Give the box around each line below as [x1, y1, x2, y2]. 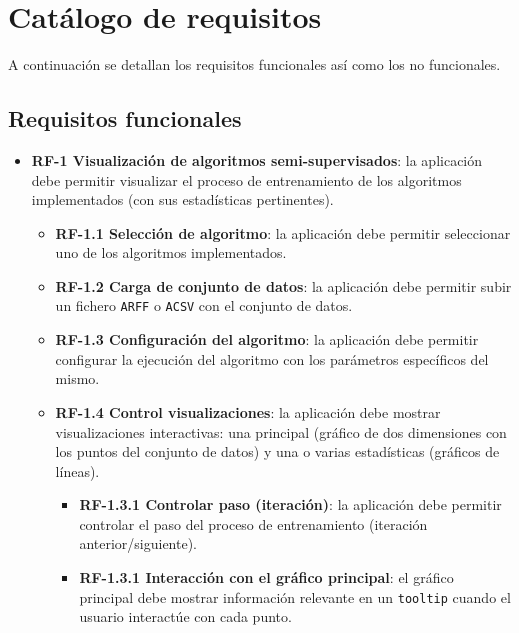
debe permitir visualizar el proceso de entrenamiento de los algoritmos [31, 169, 462, 190]
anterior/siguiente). [79, 533, 198, 554]
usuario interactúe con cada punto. [79, 606, 292, 627]
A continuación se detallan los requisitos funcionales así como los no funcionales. [8, 54, 501, 75]
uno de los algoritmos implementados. [55, 242, 287, 263]
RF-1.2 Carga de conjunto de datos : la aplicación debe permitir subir [55, 275, 512, 296]
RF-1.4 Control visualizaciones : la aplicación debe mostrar [55, 401, 441, 422]
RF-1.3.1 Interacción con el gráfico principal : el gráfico [79, 567, 454, 588]
